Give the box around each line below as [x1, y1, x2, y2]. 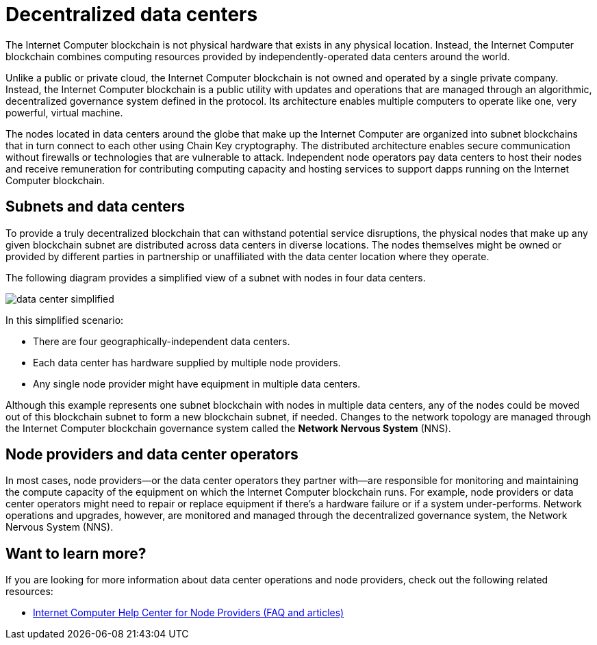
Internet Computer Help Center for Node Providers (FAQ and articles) [33, 607, 344, 619]
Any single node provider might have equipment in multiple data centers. [33, 377, 361, 390]
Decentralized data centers [5, 3, 258, 26]
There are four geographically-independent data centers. [33, 335, 290, 347]
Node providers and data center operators [5, 446, 298, 464]
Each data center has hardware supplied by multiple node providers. [33, 356, 341, 368]
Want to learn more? [5, 544, 147, 562]
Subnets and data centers [5, 198, 186, 216]
